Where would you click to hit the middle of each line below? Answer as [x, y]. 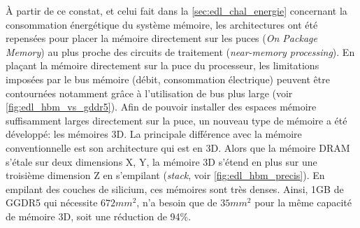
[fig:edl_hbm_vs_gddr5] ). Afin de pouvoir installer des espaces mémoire [161, 107]
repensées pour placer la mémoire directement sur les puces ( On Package [161, 38]
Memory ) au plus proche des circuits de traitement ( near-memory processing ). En [180, 51]
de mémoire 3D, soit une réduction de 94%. [99, 216]
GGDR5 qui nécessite [52, 202]
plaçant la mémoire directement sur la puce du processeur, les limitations [163, 65]
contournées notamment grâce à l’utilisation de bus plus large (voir [149, 93]
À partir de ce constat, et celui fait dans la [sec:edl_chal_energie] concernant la [177, 10]
